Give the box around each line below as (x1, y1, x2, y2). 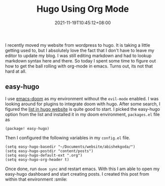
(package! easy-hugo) (5, 126, 50, 131)
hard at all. (5, 68, 27, 74)
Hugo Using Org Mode (36, 3, 129, 15)
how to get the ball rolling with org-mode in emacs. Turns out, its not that (5, 63, 153, 69)
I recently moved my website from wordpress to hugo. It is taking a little (5, 42, 150, 48)
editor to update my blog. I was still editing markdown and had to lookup (5, 53, 152, 59)
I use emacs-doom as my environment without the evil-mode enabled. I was (5, 95, 159, 101)
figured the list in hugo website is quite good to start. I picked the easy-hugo (5, 106, 160, 112)
